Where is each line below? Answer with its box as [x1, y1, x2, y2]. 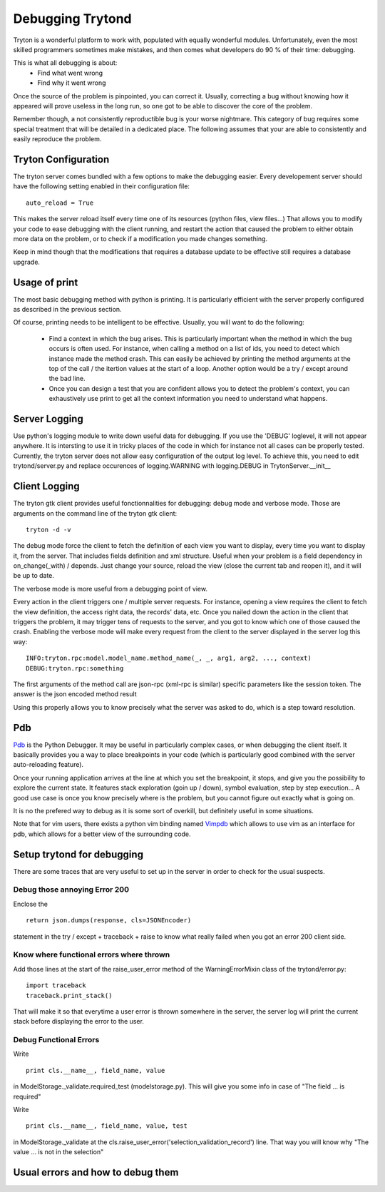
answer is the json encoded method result [13, 690, 137, 698]
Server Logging [13, 412, 83, 424]
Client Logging [13, 480, 80, 492]
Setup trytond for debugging [13, 848, 144, 860]
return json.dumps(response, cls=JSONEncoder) [26, 917, 192, 924]
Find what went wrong [37, 68, 103, 77]
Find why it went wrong [37, 78, 106, 87]
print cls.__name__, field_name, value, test [26, 1122, 188, 1130]
